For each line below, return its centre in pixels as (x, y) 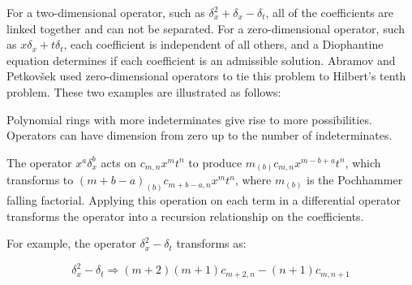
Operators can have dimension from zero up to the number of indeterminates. (200, 135)
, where (253, 180)
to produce (215, 162)
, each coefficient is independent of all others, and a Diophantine (223, 44)
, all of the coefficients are (330, 12)
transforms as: (211, 243)
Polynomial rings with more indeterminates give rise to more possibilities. (189, 119)
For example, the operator (71, 243)
